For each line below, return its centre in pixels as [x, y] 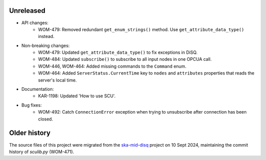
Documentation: [38, 89]
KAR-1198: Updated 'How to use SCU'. [77, 96]
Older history [30, 133]
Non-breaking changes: [46, 45]
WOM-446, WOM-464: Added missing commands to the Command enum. [112, 66]
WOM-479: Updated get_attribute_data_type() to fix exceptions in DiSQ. [118, 52]
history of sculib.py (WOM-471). [42, 152]
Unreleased [27, 11]
